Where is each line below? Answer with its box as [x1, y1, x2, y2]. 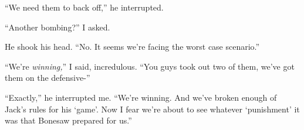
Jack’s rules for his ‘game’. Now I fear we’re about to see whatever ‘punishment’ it [5, 102, 300, 115]
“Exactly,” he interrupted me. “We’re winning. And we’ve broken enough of [5, 91, 277, 103]
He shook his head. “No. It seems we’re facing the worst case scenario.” [5, 40, 260, 53]
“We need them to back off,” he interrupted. [5, 1, 164, 13]
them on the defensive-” [5, 71, 90, 84]
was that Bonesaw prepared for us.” [5, 114, 132, 126]
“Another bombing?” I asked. [5, 20, 110, 33]
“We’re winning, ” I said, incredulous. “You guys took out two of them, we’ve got [5, 60, 295, 72]
